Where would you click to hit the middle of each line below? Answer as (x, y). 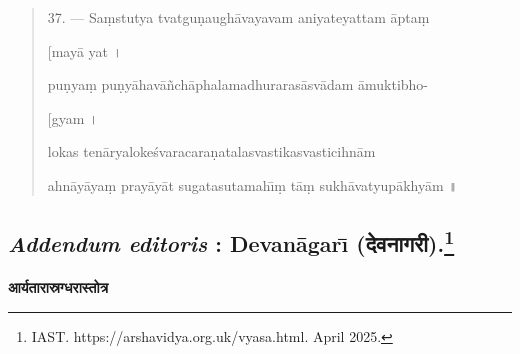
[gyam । (73, 117)
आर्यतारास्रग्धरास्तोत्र (58, 286)
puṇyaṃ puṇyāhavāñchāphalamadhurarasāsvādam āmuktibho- (238, 84)
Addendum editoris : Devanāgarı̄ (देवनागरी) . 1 (231, 240)
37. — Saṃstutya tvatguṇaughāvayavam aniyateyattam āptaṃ (238, 17)
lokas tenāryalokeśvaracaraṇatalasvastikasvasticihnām (211, 151)
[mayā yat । (85, 50)
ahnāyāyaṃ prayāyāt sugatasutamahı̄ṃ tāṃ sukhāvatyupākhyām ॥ (252, 184)
